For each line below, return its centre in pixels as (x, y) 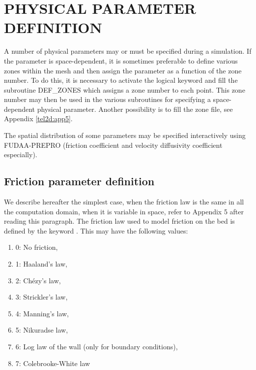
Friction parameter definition (79, 181)
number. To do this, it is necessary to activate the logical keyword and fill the (121, 80)
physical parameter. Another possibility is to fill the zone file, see (135, 109)
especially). (21, 154)
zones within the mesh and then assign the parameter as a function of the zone (123, 70)
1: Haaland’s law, (41, 264)
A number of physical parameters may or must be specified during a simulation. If (128, 51)
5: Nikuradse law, (42, 330)
